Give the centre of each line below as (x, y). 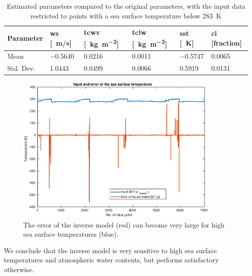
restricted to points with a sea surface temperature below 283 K (126, 15)
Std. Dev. (21, 68)
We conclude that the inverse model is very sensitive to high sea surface (110, 250)
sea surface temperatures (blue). (71, 234)
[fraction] (227, 42)
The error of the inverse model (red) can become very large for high (124, 224)
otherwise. (19, 269)
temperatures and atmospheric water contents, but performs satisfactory (111, 260)
